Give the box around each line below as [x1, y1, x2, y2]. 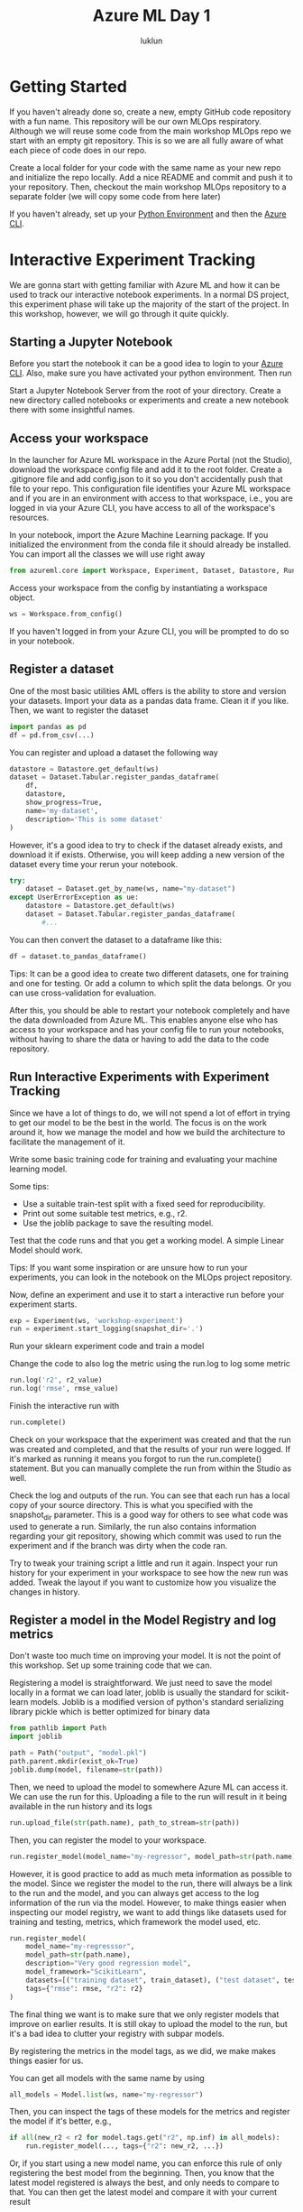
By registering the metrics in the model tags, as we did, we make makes [9, 2045, 277, 2056]
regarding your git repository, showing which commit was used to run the [9, 1531, 282, 1541]
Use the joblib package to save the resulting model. [22, 1217, 214, 1228]
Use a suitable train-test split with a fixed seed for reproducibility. [22, 1198, 266, 1209]
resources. [9, 512, 50, 523]
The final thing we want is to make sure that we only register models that [9, 2009, 280, 2020]
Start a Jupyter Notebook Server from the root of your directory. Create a [9, 385, 281, 396]
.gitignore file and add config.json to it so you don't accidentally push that [9, 474, 283, 485]
